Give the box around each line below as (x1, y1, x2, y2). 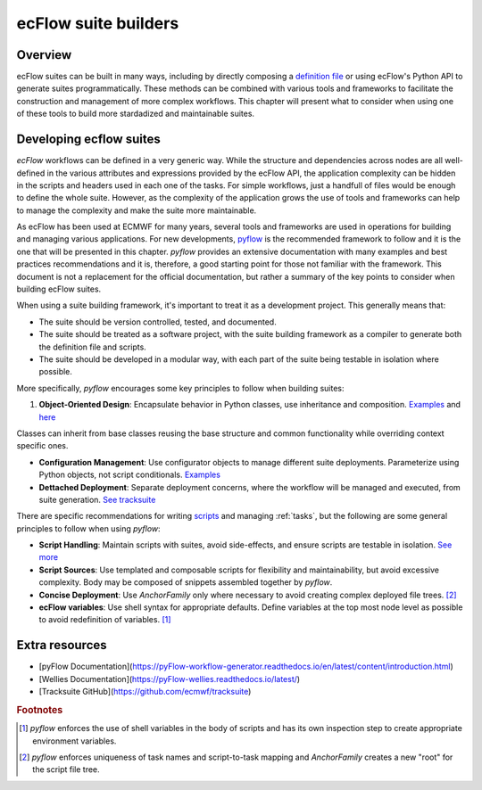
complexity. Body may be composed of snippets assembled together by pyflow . (38, 577, 333, 588)
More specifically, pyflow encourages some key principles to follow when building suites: (16, 383, 345, 393)
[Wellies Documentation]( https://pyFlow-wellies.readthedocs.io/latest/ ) (38, 673, 301, 684)
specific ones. (16, 440, 69, 451)
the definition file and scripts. (38, 342, 146, 352)
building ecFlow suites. (16, 284, 102, 294)
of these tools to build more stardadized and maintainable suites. (16, 108, 254, 119)
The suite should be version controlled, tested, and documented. (38, 317, 277, 327)
